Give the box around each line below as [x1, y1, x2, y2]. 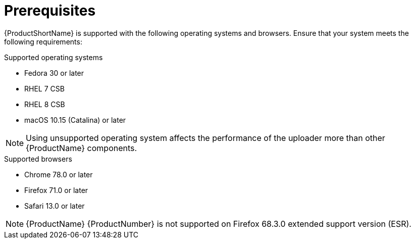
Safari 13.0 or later [24, 201, 85, 210]
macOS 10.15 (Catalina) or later [24, 115, 126, 124]
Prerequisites [4, 2, 96, 19]
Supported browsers [4, 154, 72, 163]
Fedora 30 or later [24, 68, 84, 77]
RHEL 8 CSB [24, 100, 65, 109]
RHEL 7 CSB [24, 84, 65, 93]
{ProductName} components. [26, 142, 137, 153]
